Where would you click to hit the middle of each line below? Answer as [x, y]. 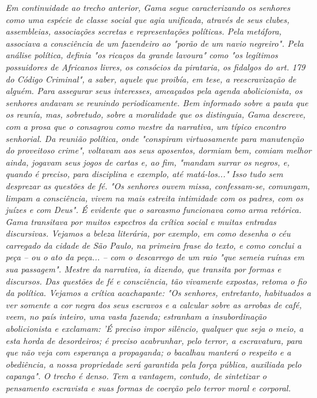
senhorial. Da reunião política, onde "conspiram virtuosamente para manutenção [155, 138]
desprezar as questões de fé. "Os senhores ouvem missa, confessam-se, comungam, [158, 185]
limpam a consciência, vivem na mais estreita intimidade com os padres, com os [155, 197]
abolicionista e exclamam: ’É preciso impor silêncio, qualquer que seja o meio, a [155, 329]
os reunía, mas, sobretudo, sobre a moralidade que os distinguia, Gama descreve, [156, 114]
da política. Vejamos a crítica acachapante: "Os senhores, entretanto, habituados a [158, 293]
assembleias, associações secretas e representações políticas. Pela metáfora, [144, 31]
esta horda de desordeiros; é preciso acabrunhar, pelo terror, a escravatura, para [154, 340]
